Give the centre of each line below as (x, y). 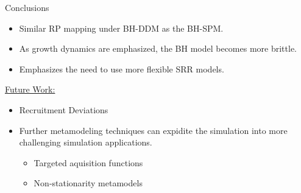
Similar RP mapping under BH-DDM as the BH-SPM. (121, 28)
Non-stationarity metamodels (88, 183)
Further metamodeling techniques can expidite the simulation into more (153, 130)
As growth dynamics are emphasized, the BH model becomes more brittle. (158, 48)
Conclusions (27, 7)
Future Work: (30, 89)
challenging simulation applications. (86, 142)
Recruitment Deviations (64, 109)
